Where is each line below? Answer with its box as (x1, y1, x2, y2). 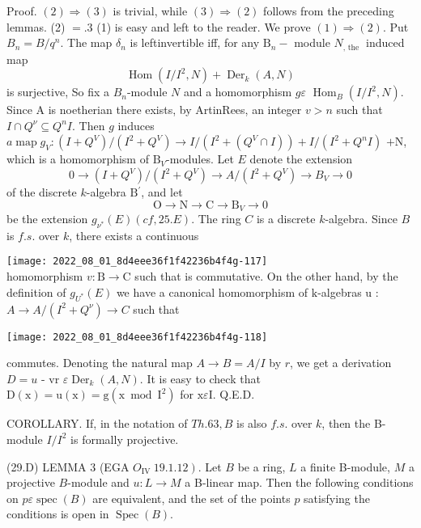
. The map (60, 34, 113, 51)
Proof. (6, 2, 37, 19)
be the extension (6, 210, 88, 227)
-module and (67, 474, 130, 491)
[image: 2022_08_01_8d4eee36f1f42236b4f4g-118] (6, 331, 268, 343)
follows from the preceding (263, 2, 394, 19)
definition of (6, 283, 66, 300)
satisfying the (304, 489, 370, 506)
